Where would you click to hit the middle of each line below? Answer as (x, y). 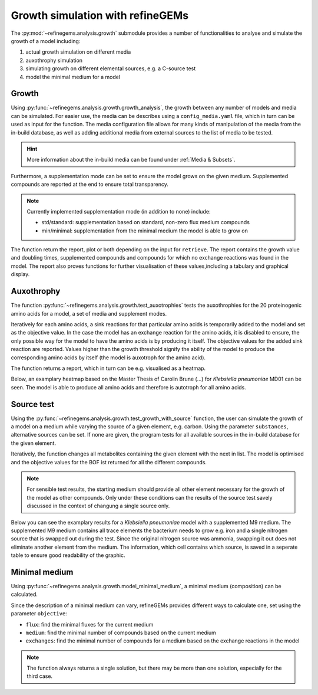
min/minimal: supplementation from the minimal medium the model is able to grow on (145, 231)
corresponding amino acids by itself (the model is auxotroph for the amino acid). (108, 358)
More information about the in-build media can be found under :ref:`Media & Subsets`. (131, 160)
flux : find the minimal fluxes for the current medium (90, 624)
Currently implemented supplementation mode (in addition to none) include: (119, 211)
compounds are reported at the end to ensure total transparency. (90, 184)
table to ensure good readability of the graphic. (68, 555)
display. (20, 274)
